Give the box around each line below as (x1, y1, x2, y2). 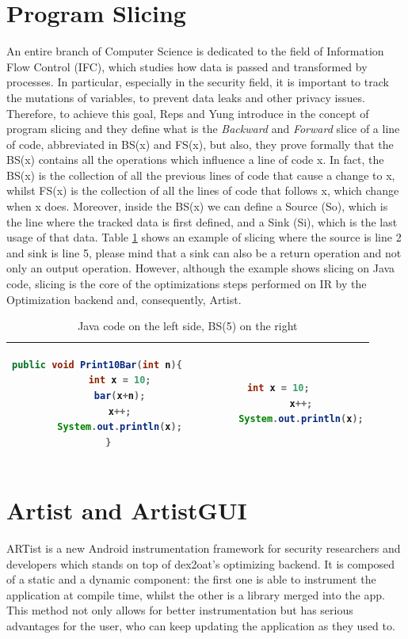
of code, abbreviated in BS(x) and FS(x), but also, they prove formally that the (6, 135, 394, 152)
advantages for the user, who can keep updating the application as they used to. (6, 617, 395, 633)
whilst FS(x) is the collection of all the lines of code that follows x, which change (6, 182, 399, 199)
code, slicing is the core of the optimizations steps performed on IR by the (6, 276, 367, 292)
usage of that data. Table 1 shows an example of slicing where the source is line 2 (6, 229, 402, 245)
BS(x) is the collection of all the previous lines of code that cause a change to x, (6, 166, 395, 183)
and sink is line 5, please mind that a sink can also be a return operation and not (6, 244, 402, 261)
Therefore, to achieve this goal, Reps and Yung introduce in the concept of (6, 105, 369, 121)
